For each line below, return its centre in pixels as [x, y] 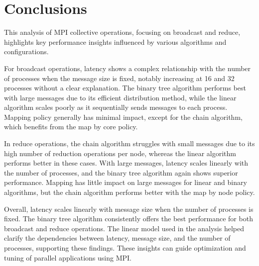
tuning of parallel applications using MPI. [68, 257]
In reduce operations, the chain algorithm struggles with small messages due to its [129, 143]
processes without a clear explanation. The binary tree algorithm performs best [125, 88]
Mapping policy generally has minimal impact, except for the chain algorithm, [123, 117]
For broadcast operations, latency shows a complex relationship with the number [128, 68]
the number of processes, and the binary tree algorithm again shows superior [121, 172]
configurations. [26, 51]
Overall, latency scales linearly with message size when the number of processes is [129, 209]
